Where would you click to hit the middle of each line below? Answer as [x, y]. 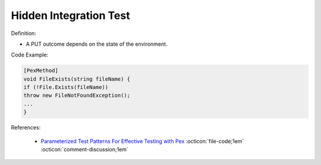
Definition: [24, 33]
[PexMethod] [41, 71]
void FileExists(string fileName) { [77, 79]
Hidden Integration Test [70, 15]
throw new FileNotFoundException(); [77, 96]
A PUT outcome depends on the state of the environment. [97, 44]
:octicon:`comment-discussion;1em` [85, 150]
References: [26, 128]
